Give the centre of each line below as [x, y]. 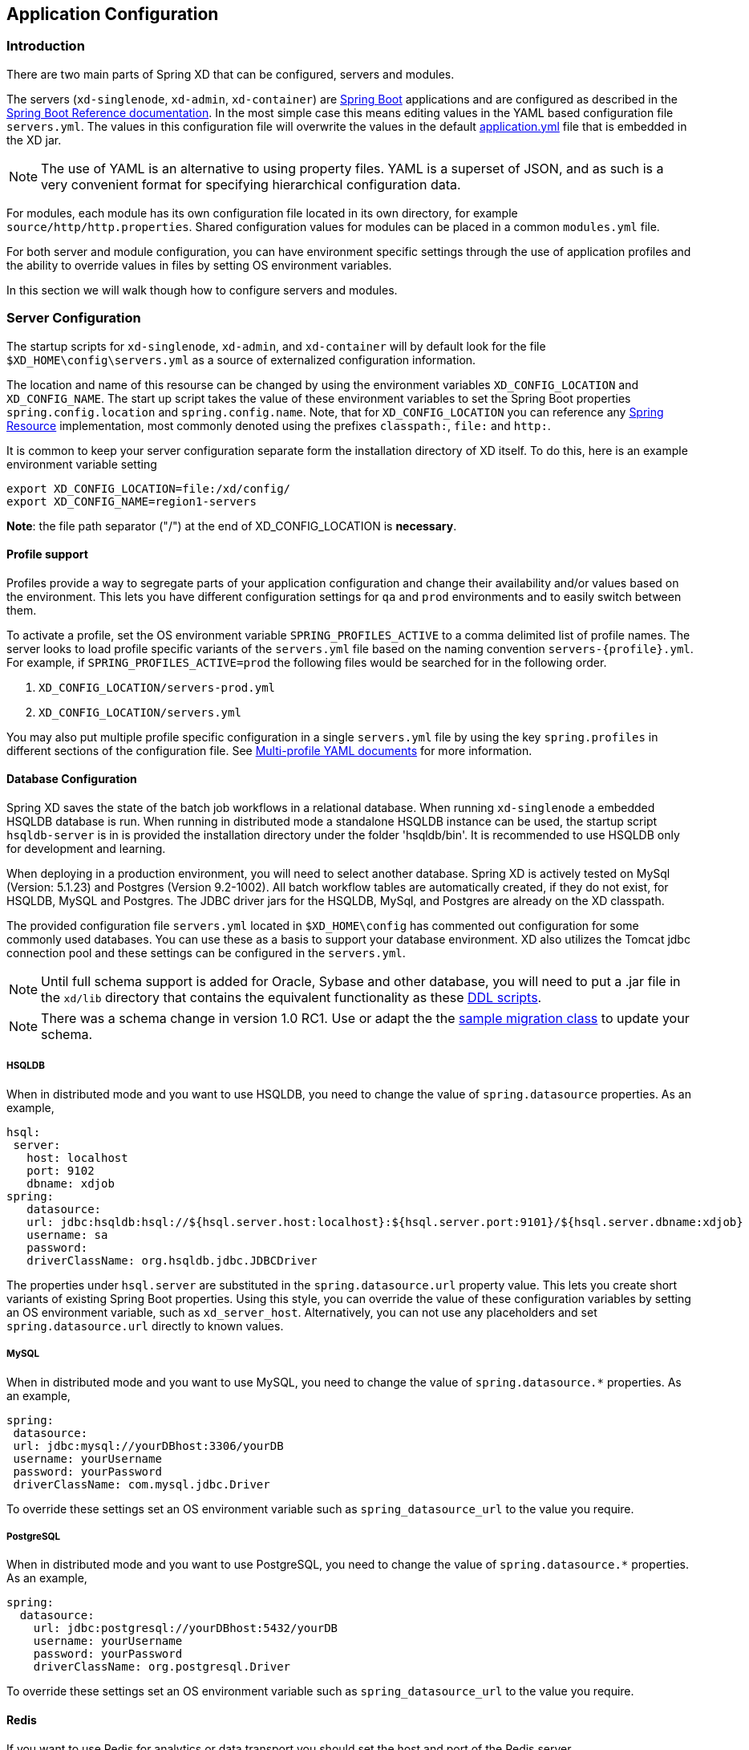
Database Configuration [72, 779]
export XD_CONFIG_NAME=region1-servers [132, 501]
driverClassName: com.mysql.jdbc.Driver [142, 1484]
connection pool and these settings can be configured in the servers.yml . [206, 952]
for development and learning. [86, 848]
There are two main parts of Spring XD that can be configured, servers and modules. [231, 74]
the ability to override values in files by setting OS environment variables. [199, 265]
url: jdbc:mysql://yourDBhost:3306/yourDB [148, 1445]
